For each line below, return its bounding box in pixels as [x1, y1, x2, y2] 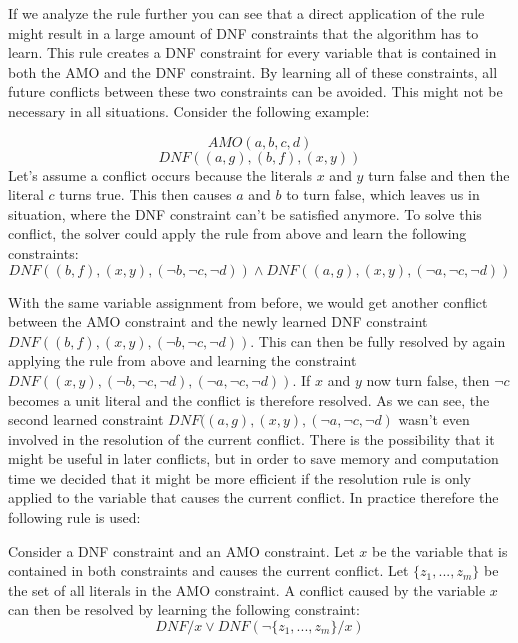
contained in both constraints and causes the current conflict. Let [8, 560, 409, 581]
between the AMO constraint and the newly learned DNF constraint [8, 311, 428, 332]
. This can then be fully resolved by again [250, 330, 506, 351]
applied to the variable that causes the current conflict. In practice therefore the [8, 487, 499, 508]
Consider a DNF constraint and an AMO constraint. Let [8, 540, 355, 561]
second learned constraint [8, 409, 164, 430]
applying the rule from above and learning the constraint [8, 350, 357, 371]
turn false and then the [368, 164, 510, 185]
